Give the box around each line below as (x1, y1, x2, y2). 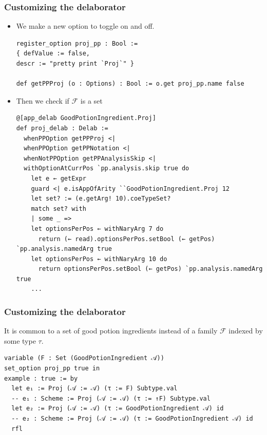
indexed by (228, 325, 263, 336)
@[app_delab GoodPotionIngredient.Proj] (16, 114, 156, 122)
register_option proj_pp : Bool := (16, 39, 138, 47)
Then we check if (16, 95, 69, 106)
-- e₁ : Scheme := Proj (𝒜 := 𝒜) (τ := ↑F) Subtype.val (11, 394, 211, 402)
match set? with (31, 205, 86, 212)
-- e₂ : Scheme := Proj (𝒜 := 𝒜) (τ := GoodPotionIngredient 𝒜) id (11, 415, 253, 423)
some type (4, 335, 36, 346)
